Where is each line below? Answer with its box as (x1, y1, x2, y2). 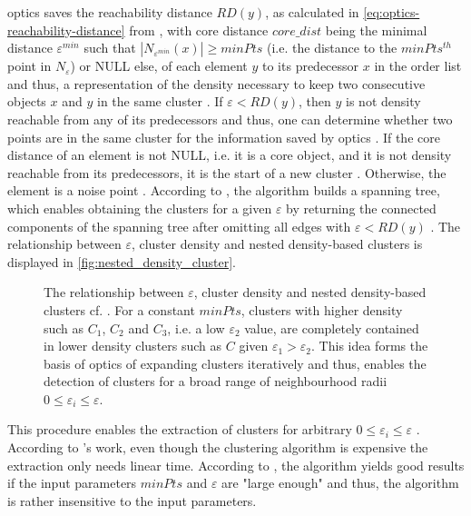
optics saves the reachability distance (7, 3, 212, 21)
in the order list (374, 56, 462, 75)
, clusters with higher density (240, 300, 403, 319)
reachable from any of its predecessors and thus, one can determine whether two (7, 109, 453, 128)
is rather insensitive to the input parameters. (7, 491, 257, 510)
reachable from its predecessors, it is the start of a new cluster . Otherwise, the (7, 163, 446, 182)
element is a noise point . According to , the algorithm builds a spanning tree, (7, 181, 440, 200)
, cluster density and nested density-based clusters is (131, 234, 423, 253)
